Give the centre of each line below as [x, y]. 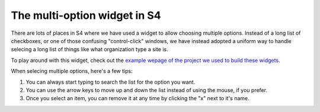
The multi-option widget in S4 [86, 15]
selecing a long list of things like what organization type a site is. [89, 50]
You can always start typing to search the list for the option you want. [111, 82]
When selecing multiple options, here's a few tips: [72, 71]
